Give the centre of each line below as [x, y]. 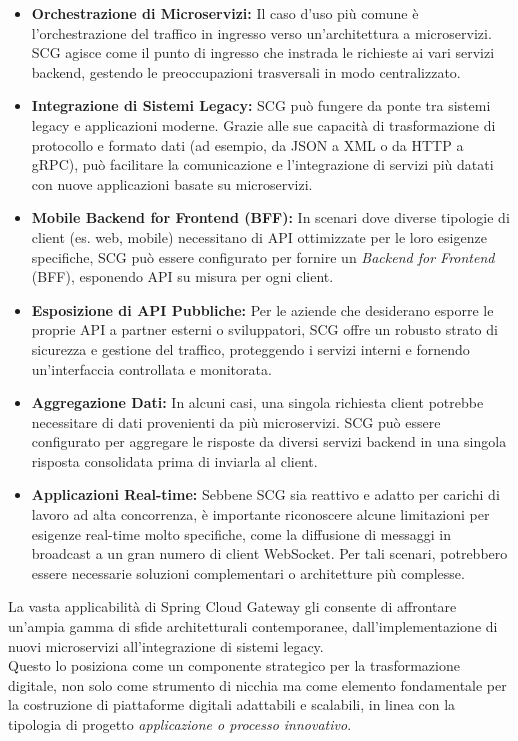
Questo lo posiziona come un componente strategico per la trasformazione [234, 665]
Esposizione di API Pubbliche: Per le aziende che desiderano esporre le [262, 309]
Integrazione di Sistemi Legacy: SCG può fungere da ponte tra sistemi [261, 105]
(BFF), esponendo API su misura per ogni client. [182, 276]
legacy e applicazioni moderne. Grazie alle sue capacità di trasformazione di [263, 124]
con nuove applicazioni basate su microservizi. [172, 183]
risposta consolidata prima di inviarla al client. [174, 460]
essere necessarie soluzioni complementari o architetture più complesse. [248, 572]
